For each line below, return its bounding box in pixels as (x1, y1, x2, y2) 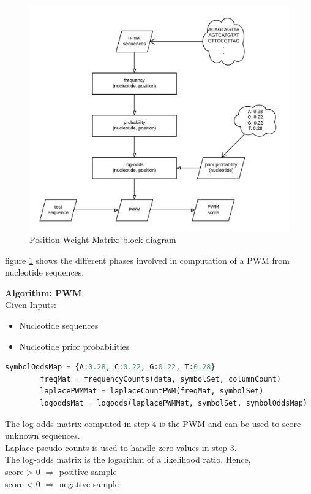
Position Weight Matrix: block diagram (29, 233, 176, 246)
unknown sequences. (5, 429, 80, 442)
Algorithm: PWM (5, 286, 82, 299)
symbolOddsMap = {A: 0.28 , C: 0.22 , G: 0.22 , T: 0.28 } (5, 363, 215, 372)
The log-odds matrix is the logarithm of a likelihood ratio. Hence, (5, 453, 251, 466)
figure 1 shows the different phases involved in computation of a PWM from (5, 253, 290, 266)
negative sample (59, 477, 119, 490)
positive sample (59, 465, 117, 478)
